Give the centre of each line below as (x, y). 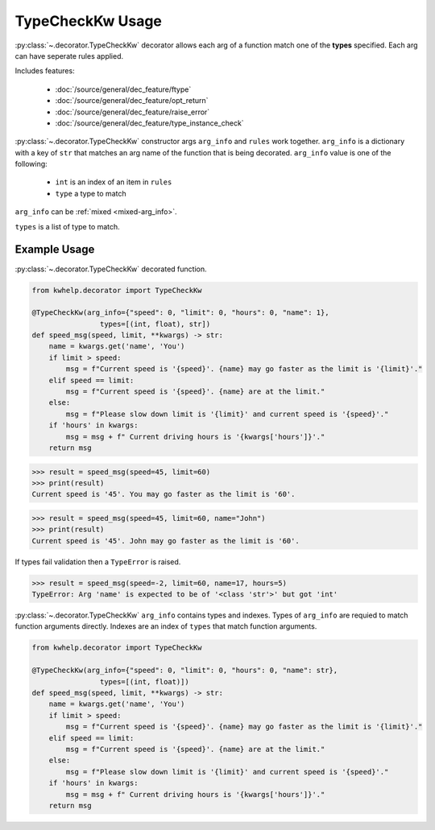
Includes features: (45, 71)
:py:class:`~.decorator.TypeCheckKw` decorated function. (111, 269)
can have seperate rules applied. (69, 56)
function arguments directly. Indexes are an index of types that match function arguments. (166, 626)
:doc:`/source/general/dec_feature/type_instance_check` (150, 123)
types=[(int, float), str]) (155, 324)
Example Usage (55, 250)
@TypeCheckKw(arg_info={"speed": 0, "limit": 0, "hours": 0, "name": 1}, (180, 313)
